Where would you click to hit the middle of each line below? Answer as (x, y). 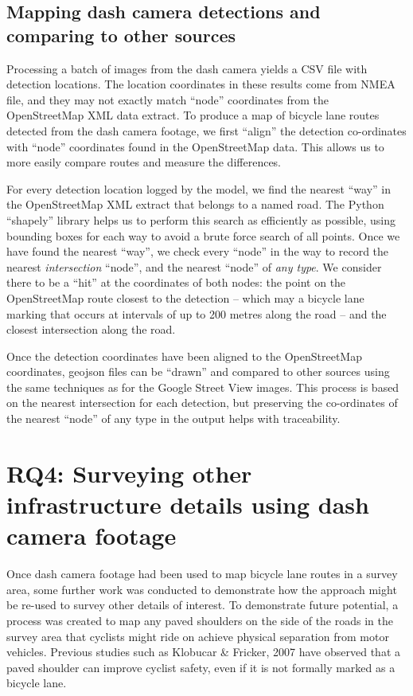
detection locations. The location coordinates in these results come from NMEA (201, 84)
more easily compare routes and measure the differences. (144, 162)
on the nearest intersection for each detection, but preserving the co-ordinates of (202, 403)
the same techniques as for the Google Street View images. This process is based (203, 387)
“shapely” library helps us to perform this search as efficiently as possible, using (201, 219)
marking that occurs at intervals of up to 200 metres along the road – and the (197, 313)
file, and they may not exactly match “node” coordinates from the (168, 99)
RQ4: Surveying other (129, 473)
